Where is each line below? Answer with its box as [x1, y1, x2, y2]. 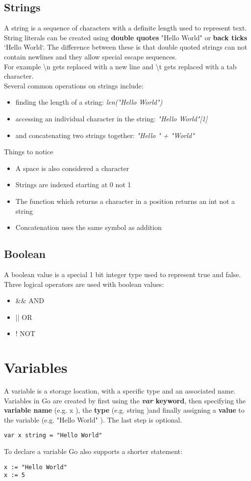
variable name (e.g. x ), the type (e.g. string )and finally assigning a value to [4, 405, 245, 415]
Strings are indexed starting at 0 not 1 [15, 179, 131, 190]
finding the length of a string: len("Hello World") [15, 97, 163, 107]
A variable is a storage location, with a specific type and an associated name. [4, 386, 236, 396]
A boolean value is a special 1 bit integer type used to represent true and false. [4, 269, 241, 279]
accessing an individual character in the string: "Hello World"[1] [15, 113, 208, 123]
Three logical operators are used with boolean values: [4, 279, 164, 289]
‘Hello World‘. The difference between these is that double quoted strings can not [4, 42, 248, 52]
